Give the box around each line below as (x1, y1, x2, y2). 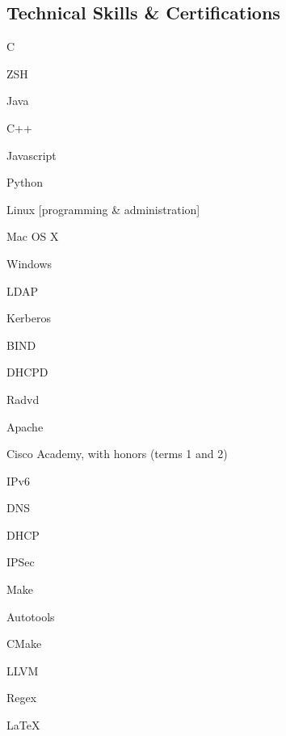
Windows (6, 254, 53, 271)
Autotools (6, 608, 55, 625)
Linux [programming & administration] (6, 200, 200, 217)
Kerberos (6, 309, 51, 326)
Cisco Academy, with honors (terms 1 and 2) (6, 445, 228, 462)
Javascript (6, 146, 57, 163)
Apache (6, 418, 44, 435)
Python (6, 174, 43, 191)
